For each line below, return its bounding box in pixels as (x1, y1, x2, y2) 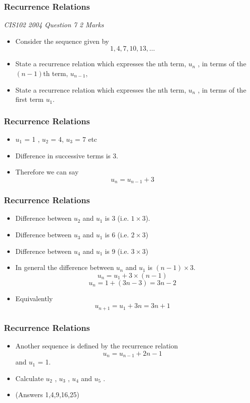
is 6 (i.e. (105, 230, 129, 240)
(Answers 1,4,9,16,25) (15, 389, 79, 400)
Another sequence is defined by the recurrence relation (15, 341, 178, 351)
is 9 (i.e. (105, 246, 129, 256)
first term (15, 94, 44, 104)
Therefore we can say (15, 167, 79, 177)
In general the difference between (15, 262, 114, 272)
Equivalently (15, 293, 53, 303)
